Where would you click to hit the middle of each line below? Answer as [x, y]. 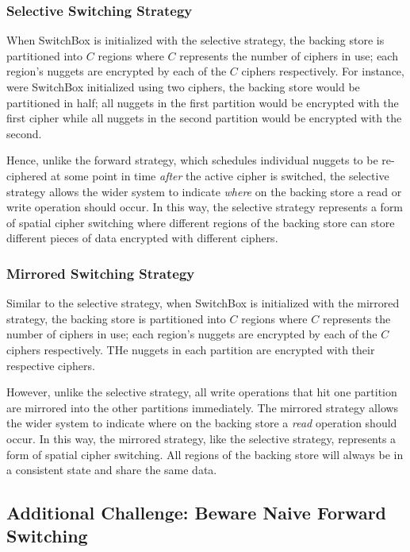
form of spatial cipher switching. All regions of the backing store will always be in [205, 454]
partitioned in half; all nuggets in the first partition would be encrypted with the [203, 102]
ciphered [27, 175]
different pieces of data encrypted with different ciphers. [142, 238]
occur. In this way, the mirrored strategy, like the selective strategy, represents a [201, 438]
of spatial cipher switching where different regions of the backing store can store [201, 222]
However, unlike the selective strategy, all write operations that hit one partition [202, 392]
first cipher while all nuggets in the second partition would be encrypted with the [204, 118]
